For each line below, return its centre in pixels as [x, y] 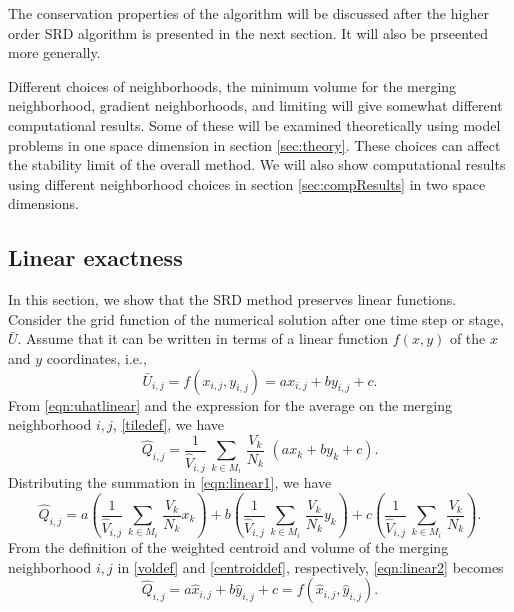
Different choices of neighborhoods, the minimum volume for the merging [232, 85]
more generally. [54, 52]
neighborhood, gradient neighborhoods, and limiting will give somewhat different [255, 105]
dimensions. [43, 203]
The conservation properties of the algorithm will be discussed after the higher [248, 13]
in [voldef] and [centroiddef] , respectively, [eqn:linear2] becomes [310, 566]
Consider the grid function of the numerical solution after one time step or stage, [256, 318]
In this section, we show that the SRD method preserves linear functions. [232, 299]
